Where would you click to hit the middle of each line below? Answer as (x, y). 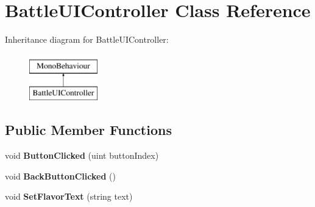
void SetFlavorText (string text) (69, 196)
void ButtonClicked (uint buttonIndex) (82, 155)
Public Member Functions (88, 130)
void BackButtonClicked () (60, 176)
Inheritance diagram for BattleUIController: (87, 39)
